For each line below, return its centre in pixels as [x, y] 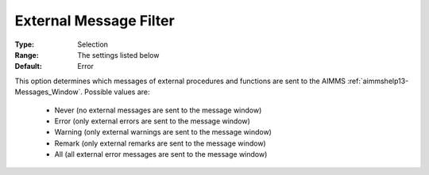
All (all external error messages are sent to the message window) [161, 154]
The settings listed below [118, 55]
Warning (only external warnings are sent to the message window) [163, 132]
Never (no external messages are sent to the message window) [158, 110]
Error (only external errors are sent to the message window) [152, 121]
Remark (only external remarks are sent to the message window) [160, 143]
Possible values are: [117, 92]
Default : [29, 67]
